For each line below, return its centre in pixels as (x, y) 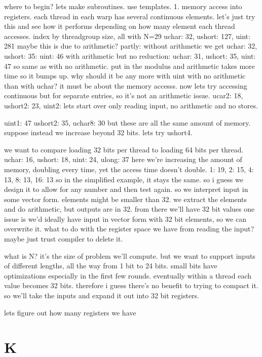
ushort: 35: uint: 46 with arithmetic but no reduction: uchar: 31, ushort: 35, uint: (130, 55)
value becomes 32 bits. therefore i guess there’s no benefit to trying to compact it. (131, 285)
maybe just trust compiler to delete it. (64, 239)
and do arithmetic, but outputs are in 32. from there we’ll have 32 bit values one (129, 209)
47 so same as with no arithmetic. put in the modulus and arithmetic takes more (129, 66)
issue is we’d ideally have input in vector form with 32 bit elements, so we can (125, 219)
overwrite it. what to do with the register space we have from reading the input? (129, 229)
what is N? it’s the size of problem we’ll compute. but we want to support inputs (130, 255)
